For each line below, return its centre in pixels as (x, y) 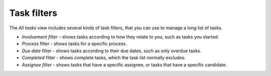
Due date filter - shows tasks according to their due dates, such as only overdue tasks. (112, 51)
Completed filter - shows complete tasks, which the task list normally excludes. (104, 58)
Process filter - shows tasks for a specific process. (75, 44)
